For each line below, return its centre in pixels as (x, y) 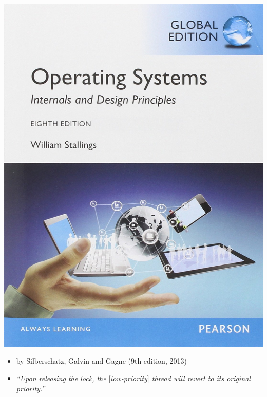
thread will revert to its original (201, 378)
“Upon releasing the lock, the (61, 378)
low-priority (129, 378)
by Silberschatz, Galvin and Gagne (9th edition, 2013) (101, 361)
